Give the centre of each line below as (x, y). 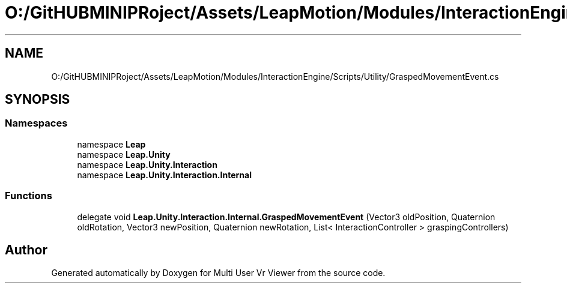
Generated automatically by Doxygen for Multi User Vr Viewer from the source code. (218, 273)
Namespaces (36, 123)
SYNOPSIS (38, 100)
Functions (29, 196)
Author (26, 250)
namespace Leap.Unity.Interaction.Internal (164, 175)
